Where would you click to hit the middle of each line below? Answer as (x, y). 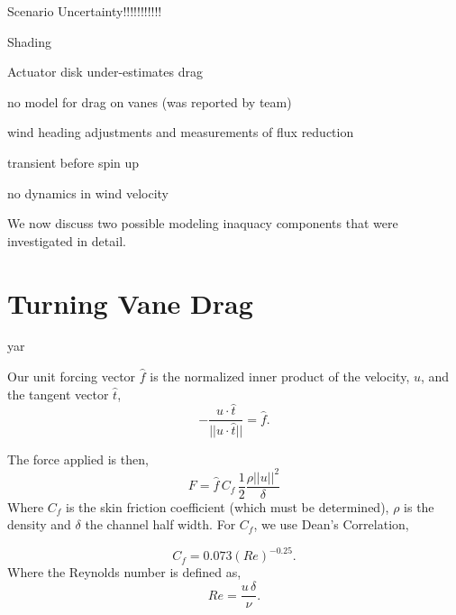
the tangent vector (58, 394)
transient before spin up (73, 162)
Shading (30, 41)
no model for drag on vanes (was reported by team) (150, 101)
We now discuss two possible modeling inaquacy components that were (203, 223)
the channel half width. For (160, 524)
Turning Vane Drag (130, 303)
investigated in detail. (67, 240)
